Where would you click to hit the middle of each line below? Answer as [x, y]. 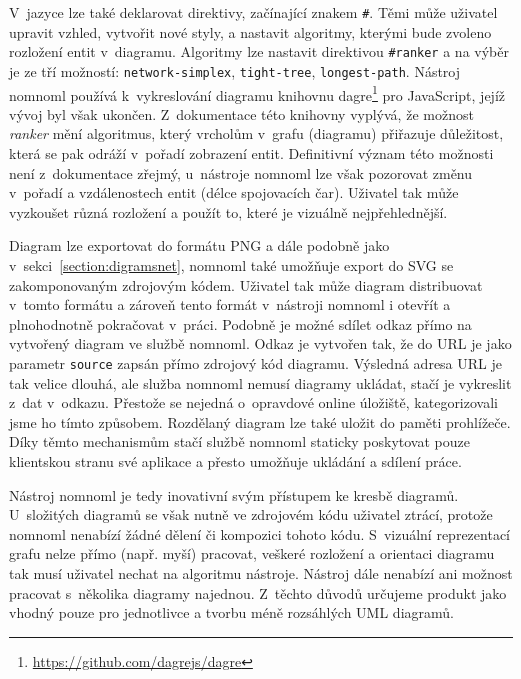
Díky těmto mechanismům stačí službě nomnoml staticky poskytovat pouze [239, 441]
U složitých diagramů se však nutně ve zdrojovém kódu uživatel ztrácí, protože [251, 514]
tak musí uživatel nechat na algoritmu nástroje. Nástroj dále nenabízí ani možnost [261, 572]
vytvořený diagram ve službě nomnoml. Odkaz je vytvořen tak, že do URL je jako [260, 343]
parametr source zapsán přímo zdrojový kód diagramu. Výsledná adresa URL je [255, 362]
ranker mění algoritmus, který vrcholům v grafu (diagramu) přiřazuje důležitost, [256, 133]
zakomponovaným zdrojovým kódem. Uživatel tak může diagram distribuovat [246, 284]
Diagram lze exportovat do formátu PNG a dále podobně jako [199, 245]
